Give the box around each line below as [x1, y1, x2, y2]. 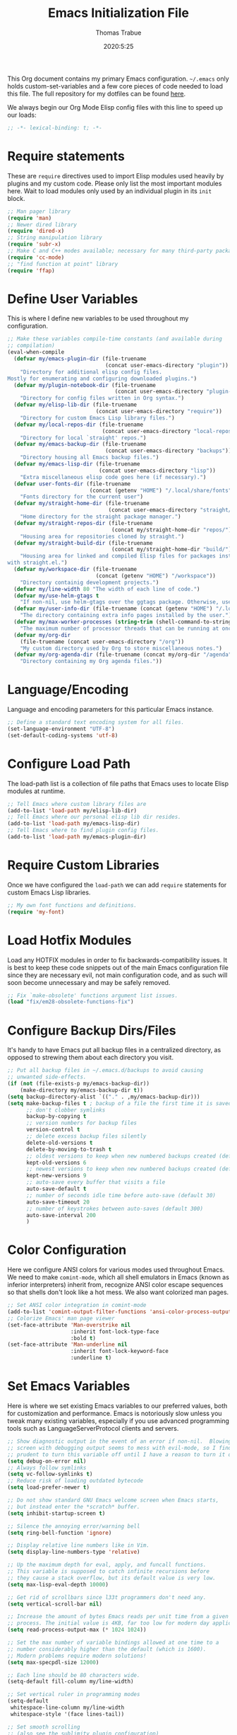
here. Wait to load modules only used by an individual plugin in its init [7, 186, 212, 195]
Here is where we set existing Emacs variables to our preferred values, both [7, 1402, 228, 1410]
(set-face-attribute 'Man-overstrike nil [7, 1321, 131, 1328]
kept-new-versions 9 [25, 1172, 87, 1180]
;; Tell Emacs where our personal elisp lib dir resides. [7, 814, 181, 821]
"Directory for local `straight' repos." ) [20, 434, 147, 442]
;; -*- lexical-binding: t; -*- [7, 124, 102, 132]
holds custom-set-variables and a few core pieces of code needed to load [7, 81, 224, 90]
